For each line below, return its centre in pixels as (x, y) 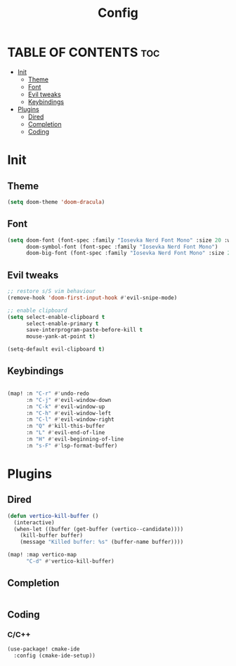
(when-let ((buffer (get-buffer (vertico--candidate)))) (99, 529)
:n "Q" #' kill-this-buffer (65, 426)
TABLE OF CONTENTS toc (84, 52)
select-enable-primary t (62, 324)
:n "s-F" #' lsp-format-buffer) (72, 445)
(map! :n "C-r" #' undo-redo (48, 393)
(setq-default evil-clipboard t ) (56, 349)
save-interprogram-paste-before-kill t (84, 330)
